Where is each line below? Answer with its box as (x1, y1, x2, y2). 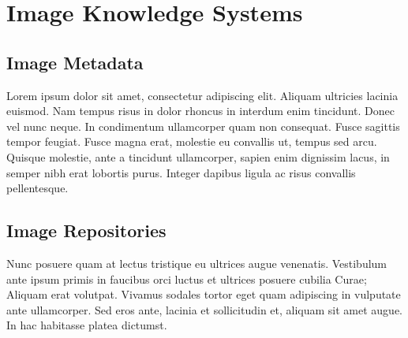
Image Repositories (6, 218, 167, 243)
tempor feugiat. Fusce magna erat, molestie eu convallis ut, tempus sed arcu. (6, 133, 377, 150)
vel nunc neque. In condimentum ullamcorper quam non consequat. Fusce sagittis (6, 117, 400, 134)
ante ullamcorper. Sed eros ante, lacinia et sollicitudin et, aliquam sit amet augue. (6, 301, 403, 318)
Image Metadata (6, 50, 144, 74)
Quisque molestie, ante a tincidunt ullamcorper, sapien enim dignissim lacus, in (6, 148, 390, 165)
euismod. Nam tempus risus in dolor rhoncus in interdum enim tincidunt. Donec (6, 102, 395, 119)
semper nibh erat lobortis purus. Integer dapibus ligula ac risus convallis (6, 164, 356, 180)
